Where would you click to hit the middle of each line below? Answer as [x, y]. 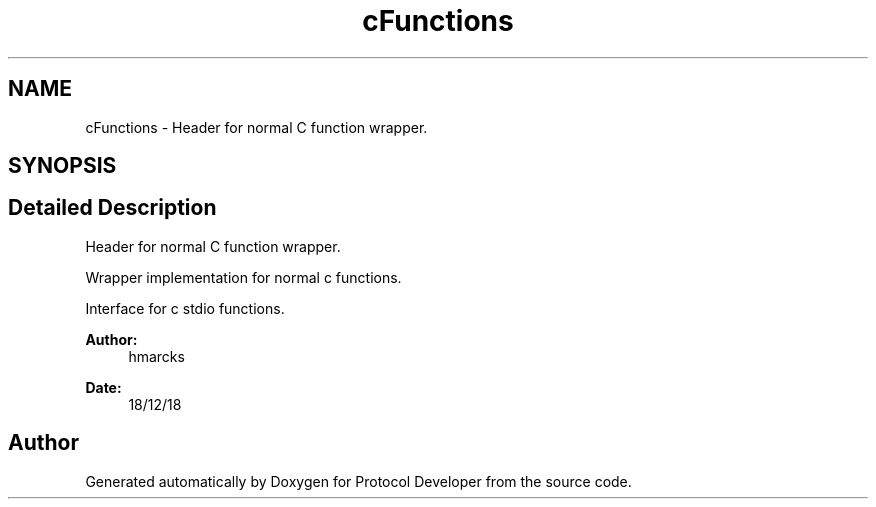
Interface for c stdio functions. [185, 308]
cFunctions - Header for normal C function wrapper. [256, 127]
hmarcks [156, 356]
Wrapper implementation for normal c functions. [243, 277]
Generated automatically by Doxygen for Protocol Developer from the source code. [358, 481]
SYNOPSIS [62, 166]
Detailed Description [112, 208]
